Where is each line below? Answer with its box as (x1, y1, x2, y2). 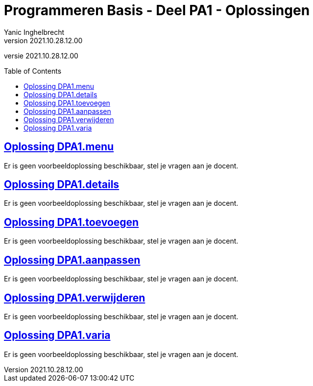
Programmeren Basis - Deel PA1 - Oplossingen (4, 2, 310, 19)
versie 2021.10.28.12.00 (4, 51, 78, 60)
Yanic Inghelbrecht (4, 28, 65, 36)
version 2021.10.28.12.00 (4, 36, 83, 45)
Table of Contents (4, 66, 62, 75)
